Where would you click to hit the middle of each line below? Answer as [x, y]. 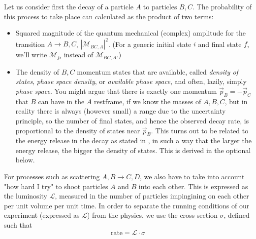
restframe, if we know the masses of [147, 101]
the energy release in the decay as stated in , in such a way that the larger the [133, 140]
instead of [79, 55]
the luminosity [26, 196]
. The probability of [222, 6]
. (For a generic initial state [150, 44]
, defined [237, 215]
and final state [220, 44]
